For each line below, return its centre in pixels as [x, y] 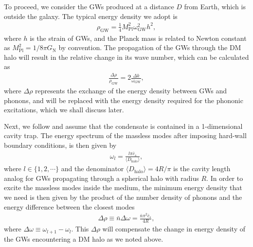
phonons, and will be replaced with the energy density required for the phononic [124, 100]
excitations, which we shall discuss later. [64, 110]
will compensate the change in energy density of [174, 229]
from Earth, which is [215, 6]
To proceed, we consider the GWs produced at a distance [89, 6]
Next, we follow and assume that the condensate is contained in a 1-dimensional [123, 126]
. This [80, 229]
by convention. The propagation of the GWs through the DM [150, 47]
